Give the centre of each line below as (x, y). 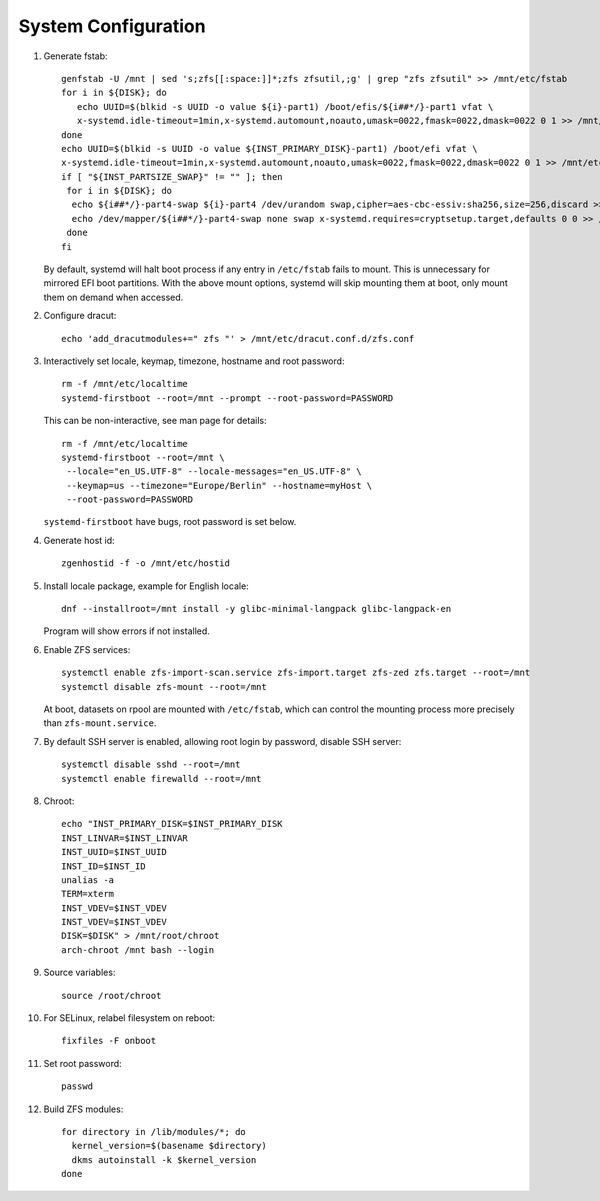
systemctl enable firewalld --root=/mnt (161, 778)
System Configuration (112, 26)
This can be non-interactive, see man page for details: (155, 421)
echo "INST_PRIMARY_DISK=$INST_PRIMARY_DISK (172, 824)
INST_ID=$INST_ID (103, 866)
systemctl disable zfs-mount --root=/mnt (164, 686)
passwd (77, 1086)
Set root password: (82, 1063)
